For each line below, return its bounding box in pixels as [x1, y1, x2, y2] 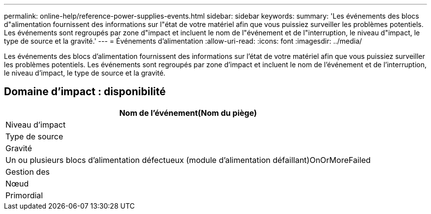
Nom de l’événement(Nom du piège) [119, 107, 257, 118]
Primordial [5, 190, 43, 200]
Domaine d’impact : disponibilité [4, 85, 166, 98]
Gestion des [5, 166, 50, 177]
